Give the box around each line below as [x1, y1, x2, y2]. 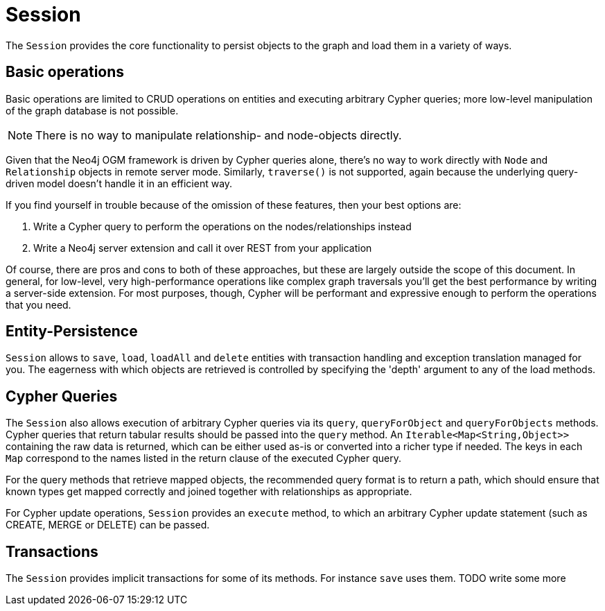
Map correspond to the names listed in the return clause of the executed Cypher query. [6, 452, 401, 465]
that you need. [6, 298, 71, 311]
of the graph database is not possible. [6, 104, 179, 117]
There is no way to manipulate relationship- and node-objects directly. [35, 128, 402, 142]
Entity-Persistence [6, 322, 138, 341]
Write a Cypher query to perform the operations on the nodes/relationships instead [33, 220, 412, 232]
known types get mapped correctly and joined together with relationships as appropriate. [6, 485, 412, 498]
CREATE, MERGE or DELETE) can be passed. [6, 519, 210, 531]
